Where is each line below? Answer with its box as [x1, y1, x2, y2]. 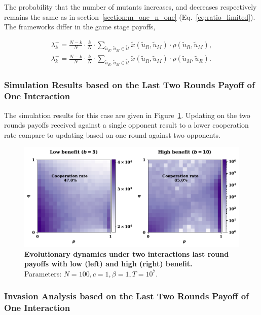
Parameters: [24, 268, 62, 279]
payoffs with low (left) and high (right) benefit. [24, 258, 193, 269]
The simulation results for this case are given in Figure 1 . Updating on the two [4, 109, 250, 120]
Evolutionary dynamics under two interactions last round [24, 248, 229, 259]
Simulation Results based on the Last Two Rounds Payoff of [4, 78, 255, 91]
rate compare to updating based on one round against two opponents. [4, 129, 220, 140]
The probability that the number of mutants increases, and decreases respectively [4, 2, 257, 12]
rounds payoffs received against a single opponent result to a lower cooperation [4, 120, 249, 130]
